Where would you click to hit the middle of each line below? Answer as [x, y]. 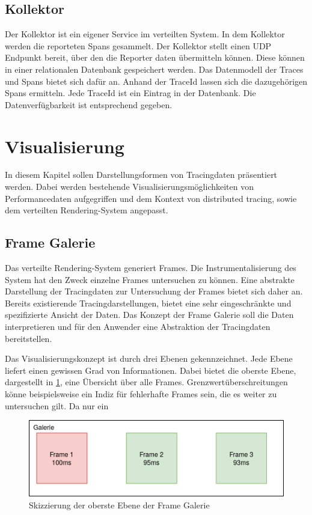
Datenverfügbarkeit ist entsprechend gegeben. [89, 104]
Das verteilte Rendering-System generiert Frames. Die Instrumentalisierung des [151, 268]
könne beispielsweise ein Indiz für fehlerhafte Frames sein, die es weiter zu [141, 394]
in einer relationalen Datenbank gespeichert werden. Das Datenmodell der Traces [154, 69]
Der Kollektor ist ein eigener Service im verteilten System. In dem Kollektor [145, 34]
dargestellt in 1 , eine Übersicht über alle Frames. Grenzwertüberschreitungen [146, 382]
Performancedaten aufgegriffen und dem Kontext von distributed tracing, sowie [151, 198]
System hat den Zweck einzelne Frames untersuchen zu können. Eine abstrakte [150, 279]
